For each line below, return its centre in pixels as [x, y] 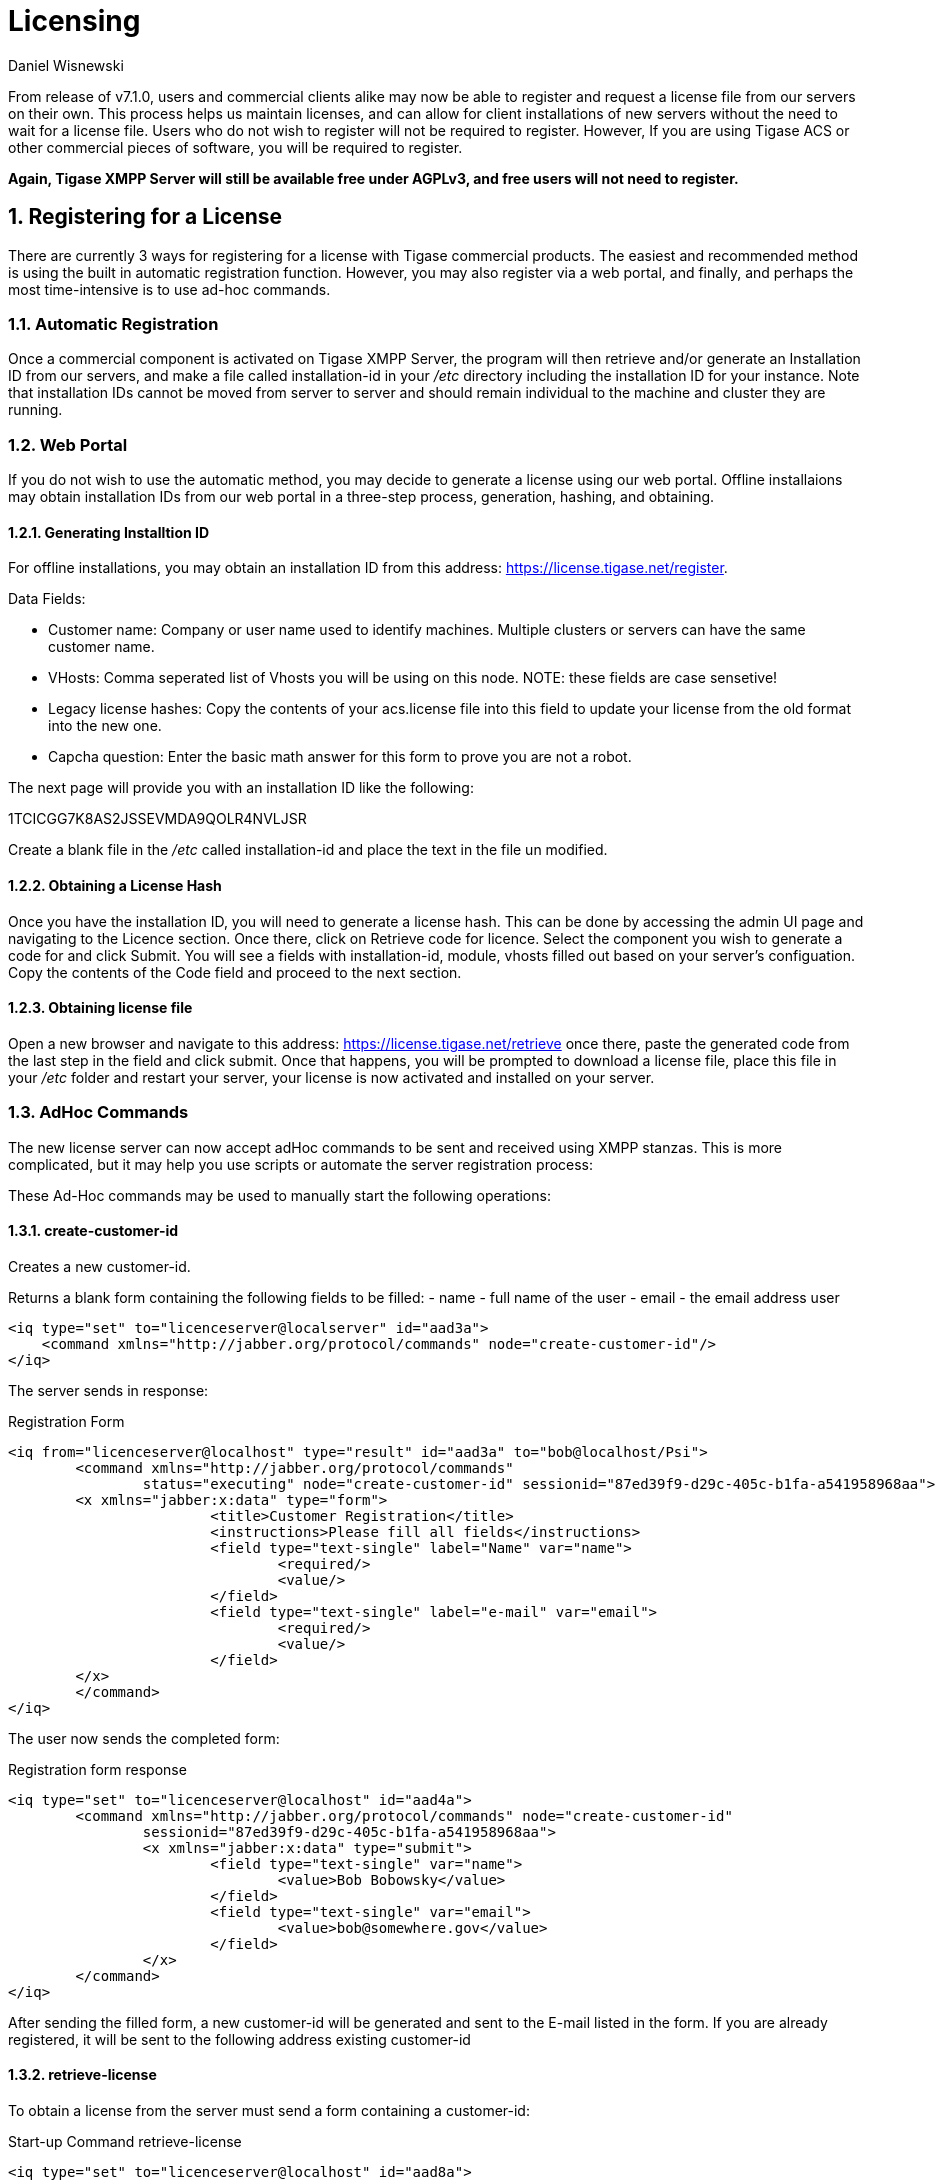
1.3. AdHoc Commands [98, 1112]
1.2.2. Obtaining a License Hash [115, 885]
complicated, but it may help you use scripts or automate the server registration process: [301, 1164]
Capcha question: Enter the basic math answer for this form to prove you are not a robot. [340, 757]
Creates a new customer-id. [99, 1266]
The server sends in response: [108, 1390]
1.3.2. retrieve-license [82, 2075]
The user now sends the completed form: [144, 1738]
